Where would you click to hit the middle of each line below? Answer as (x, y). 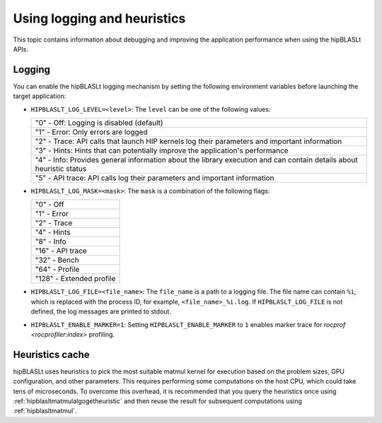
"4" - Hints (53, 232)
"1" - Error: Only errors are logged (91, 132)
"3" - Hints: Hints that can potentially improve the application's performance (162, 150)
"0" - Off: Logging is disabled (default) (99, 123)
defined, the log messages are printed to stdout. (101, 311)
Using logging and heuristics (99, 18)
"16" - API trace (61, 251)
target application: (40, 96)
